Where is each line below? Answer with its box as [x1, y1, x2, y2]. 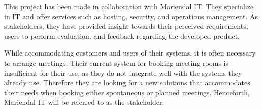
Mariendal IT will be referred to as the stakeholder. [4, 97, 165, 107]
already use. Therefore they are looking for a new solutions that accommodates [4, 77, 250, 88]
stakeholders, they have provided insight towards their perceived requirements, [4, 21, 248, 31]
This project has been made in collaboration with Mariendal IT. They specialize [4, 1, 254, 11]
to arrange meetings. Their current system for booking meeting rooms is [4, 57, 229, 68]
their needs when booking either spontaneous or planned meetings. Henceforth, [4, 87, 250, 97]
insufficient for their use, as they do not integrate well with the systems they [4, 67, 242, 78]
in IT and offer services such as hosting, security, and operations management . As [4, 11, 258, 21]
